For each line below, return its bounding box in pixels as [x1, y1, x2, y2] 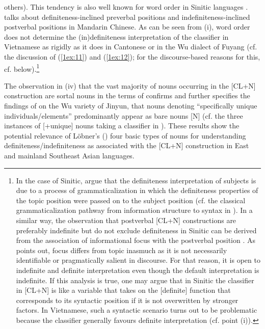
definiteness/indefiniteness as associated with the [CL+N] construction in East [4, 140, 249, 151]
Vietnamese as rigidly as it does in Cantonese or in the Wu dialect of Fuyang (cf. [4, 41, 257, 52]
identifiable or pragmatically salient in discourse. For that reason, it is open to [16, 255, 260, 265]
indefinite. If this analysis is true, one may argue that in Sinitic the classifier [16, 275, 254, 285]
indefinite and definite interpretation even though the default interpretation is [16, 264, 259, 275]
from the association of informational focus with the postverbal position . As [16, 235, 256, 245]
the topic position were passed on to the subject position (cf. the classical [16, 195, 246, 205]
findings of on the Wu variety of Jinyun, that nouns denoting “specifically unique [4, 100, 257, 111]
